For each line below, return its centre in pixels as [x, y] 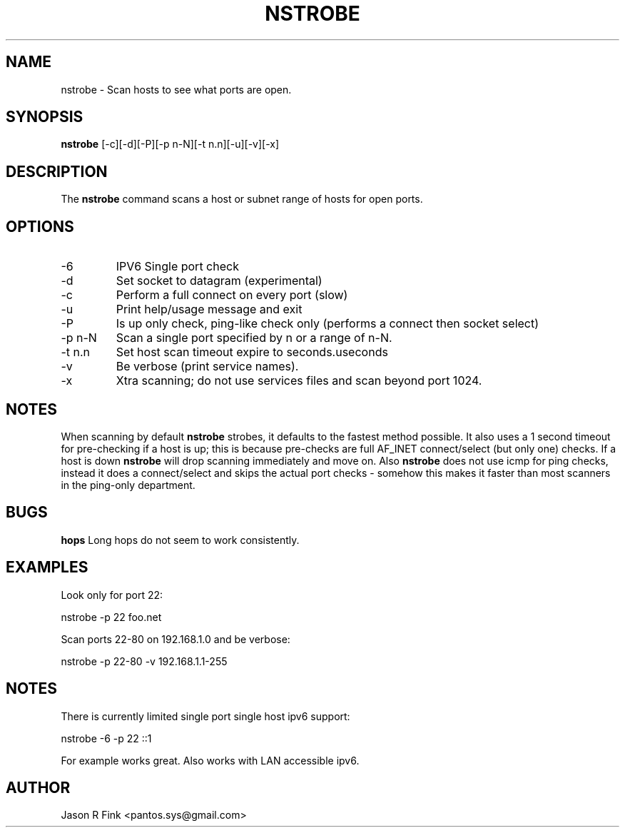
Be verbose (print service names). [207, 367]
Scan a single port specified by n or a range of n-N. [254, 338]
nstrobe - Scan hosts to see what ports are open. [176, 89]
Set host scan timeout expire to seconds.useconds [252, 352]
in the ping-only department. [128, 485]
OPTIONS [40, 226]
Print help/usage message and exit [209, 309]
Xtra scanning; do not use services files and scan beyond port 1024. [299, 381]
